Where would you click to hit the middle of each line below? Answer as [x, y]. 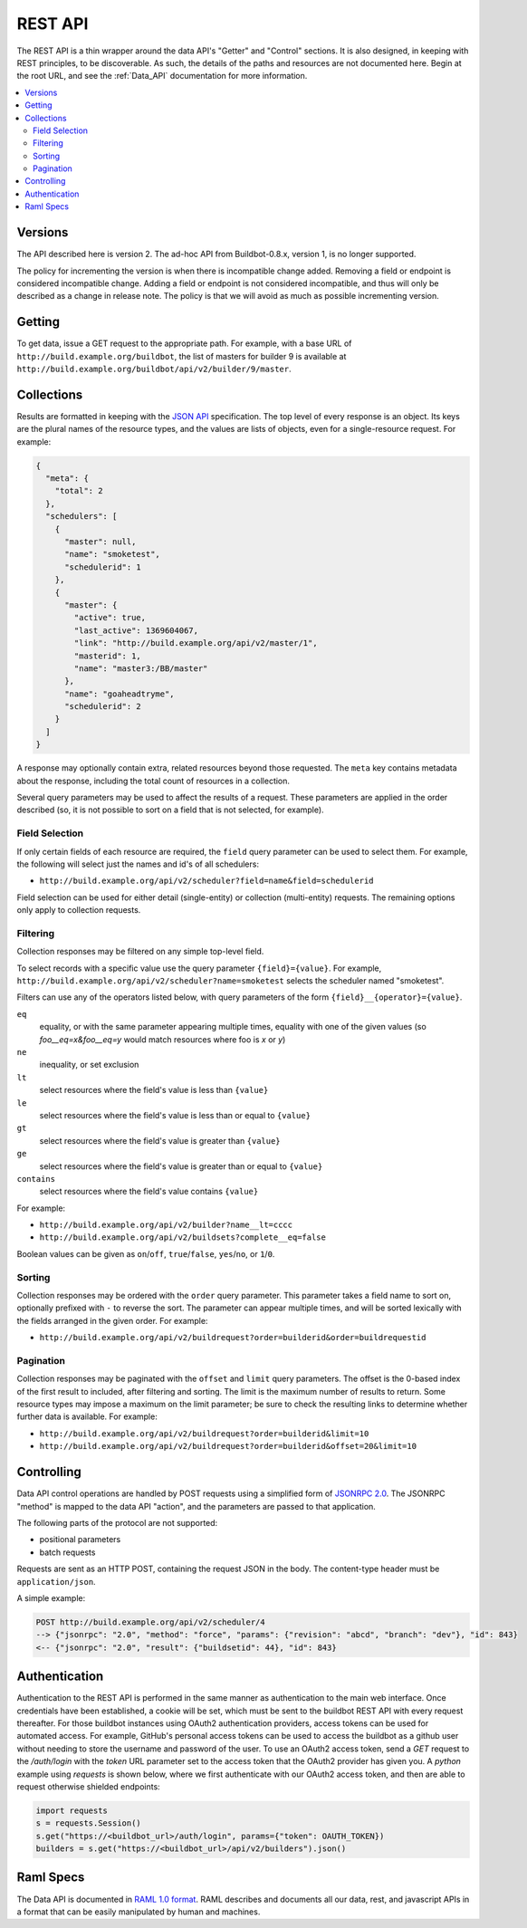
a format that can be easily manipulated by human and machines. [139, 1912]
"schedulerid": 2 [103, 707]
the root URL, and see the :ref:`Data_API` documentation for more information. [162, 76]
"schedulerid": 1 [103, 567]
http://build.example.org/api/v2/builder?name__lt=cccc [166, 1225]
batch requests [67, 1552]
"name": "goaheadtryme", [120, 694]
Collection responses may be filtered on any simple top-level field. [140, 952]
